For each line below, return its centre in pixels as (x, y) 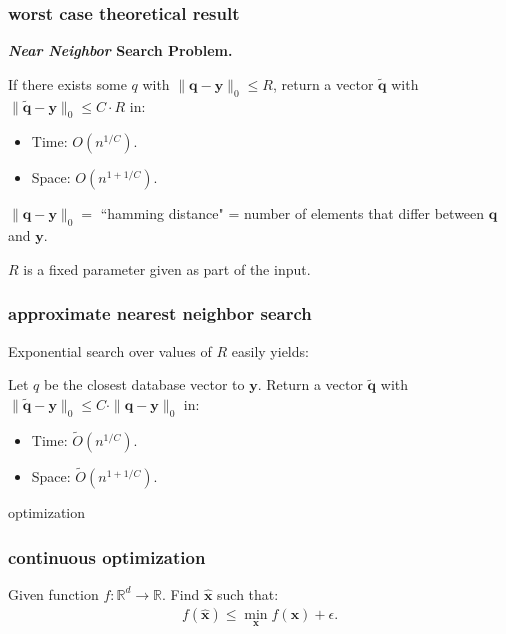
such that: (248, 593)
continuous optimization (107, 556)
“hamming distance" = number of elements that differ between (292, 213)
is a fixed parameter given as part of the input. (167, 268)
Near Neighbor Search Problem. (120, 50)
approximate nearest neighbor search (160, 313)
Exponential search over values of (110, 350)
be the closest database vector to (144, 384)
